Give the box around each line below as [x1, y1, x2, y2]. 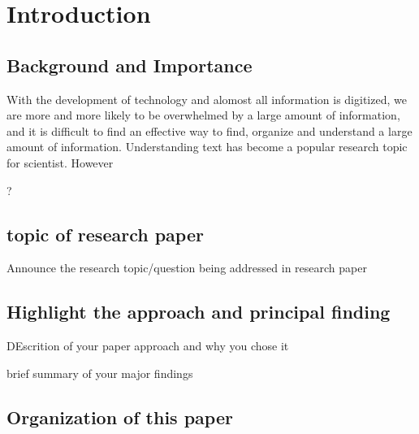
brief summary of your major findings [6, 364, 193, 381]
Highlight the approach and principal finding [6, 299, 391, 324]
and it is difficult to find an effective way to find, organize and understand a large [6, 122, 413, 139]
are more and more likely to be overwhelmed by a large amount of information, [6, 106, 400, 124]
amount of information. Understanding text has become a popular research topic [6, 138, 408, 155]
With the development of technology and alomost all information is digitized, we [6, 90, 407, 107]
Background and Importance [6, 52, 253, 77]
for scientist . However [6, 154, 114, 171]
